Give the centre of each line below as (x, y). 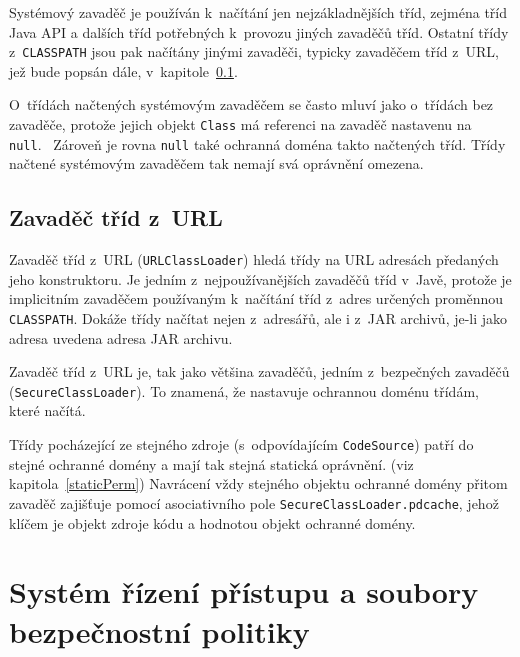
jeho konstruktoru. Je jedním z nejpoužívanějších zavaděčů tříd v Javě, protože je (260, 278)
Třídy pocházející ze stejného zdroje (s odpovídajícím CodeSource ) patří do (241, 444)
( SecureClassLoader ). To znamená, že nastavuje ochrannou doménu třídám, (244, 390)
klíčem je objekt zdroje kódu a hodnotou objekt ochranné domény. (212, 522)
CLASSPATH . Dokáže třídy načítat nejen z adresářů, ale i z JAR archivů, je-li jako (258, 317)
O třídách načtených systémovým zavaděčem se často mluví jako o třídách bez (251, 104)
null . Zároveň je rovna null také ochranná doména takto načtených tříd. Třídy (257, 143)
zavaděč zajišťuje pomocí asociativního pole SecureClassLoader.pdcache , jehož (254, 502)
